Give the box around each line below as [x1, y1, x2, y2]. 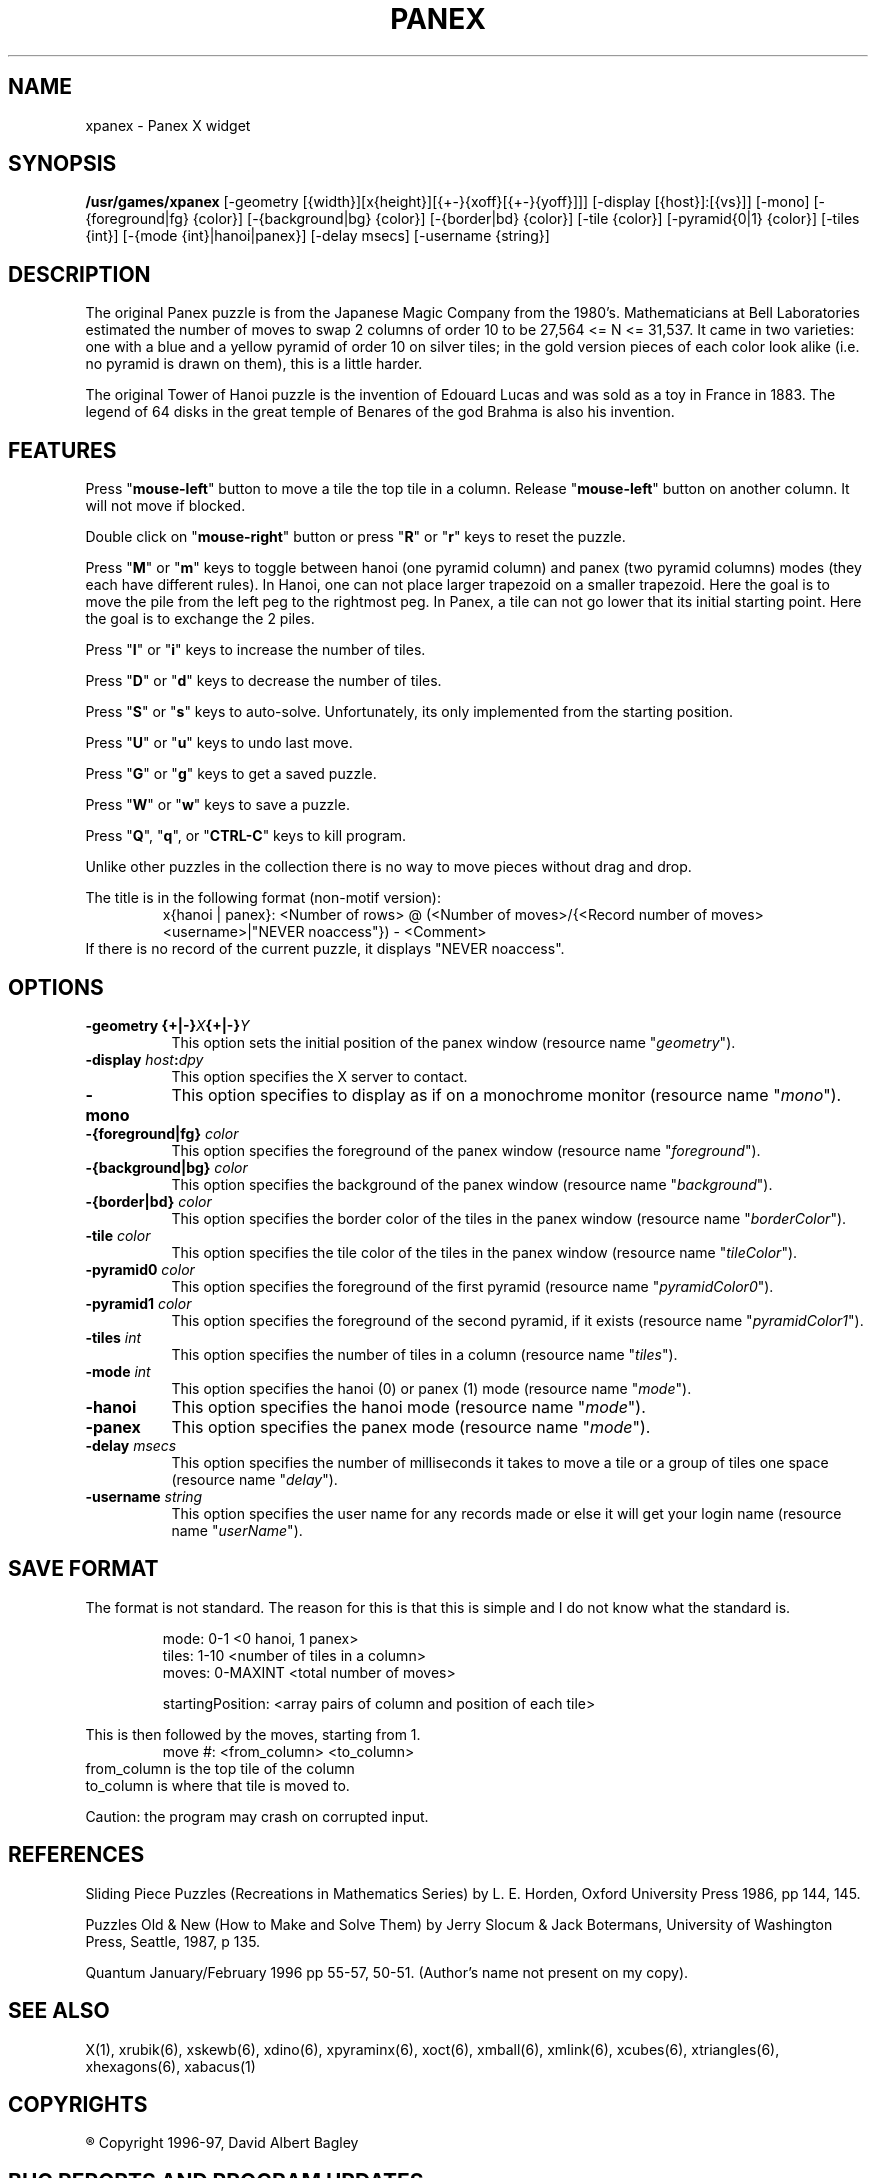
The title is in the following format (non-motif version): [85, 889, 441, 907]
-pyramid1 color [85, 1294, 192, 1312]
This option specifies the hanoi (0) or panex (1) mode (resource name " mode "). [171, 1379, 692, 1397]
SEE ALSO [8, 1998, 110, 2024]
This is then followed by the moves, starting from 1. [85, 1725, 421, 1743]
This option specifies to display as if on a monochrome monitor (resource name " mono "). [171, 1084, 842, 1105]
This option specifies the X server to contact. [171, 1067, 468, 1085]
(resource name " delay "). [171, 1470, 338, 1488]
